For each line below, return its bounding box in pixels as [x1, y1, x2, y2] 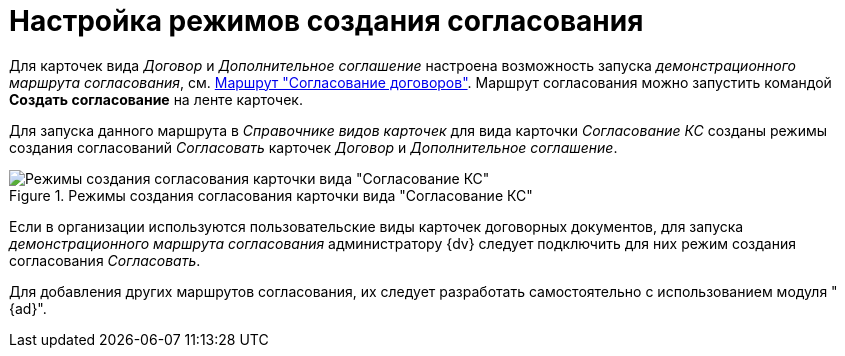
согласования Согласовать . [9, 251, 201, 269]
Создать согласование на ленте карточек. [9, 90, 303, 108]
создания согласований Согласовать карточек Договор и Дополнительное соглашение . [9, 138, 618, 156]
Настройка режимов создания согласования [9, 4, 644, 38]
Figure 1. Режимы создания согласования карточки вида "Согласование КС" [9, 186, 533, 204]
